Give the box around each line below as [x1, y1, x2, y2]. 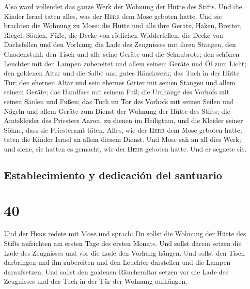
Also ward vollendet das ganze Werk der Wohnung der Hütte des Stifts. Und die [4, 1, 242, 11]
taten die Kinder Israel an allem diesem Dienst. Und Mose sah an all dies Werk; [4, 134, 241, 144]
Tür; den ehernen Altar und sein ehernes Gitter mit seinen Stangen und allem [4, 77, 235, 87]
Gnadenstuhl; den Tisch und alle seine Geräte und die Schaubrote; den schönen [4, 48, 240, 59]
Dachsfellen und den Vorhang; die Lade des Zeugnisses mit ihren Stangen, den [4, 39, 236, 49]
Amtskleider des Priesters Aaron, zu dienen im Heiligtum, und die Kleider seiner [4, 115, 243, 125]
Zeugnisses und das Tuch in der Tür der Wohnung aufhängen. [4, 276, 187, 286]
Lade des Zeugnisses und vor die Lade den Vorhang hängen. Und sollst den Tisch [4, 247, 245, 258]
